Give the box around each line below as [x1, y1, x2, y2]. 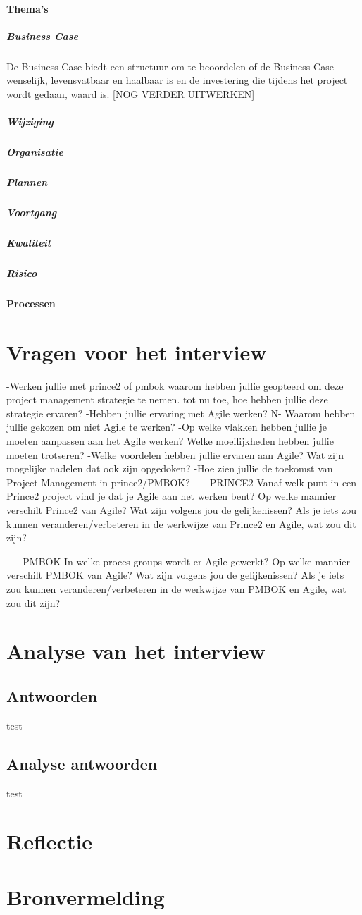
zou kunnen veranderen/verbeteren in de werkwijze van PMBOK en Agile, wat [6, 581, 347, 596]
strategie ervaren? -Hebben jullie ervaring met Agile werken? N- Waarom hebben [6, 405, 356, 420]
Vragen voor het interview [6, 337, 267, 366]
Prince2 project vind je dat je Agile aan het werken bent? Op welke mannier [6, 489, 337, 503]
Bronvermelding [6, 882, 165, 911]
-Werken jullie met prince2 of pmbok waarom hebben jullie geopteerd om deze [6, 378, 344, 393]
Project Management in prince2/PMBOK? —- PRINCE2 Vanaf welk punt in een [6, 474, 357, 489]
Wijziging [6, 114, 54, 129]
